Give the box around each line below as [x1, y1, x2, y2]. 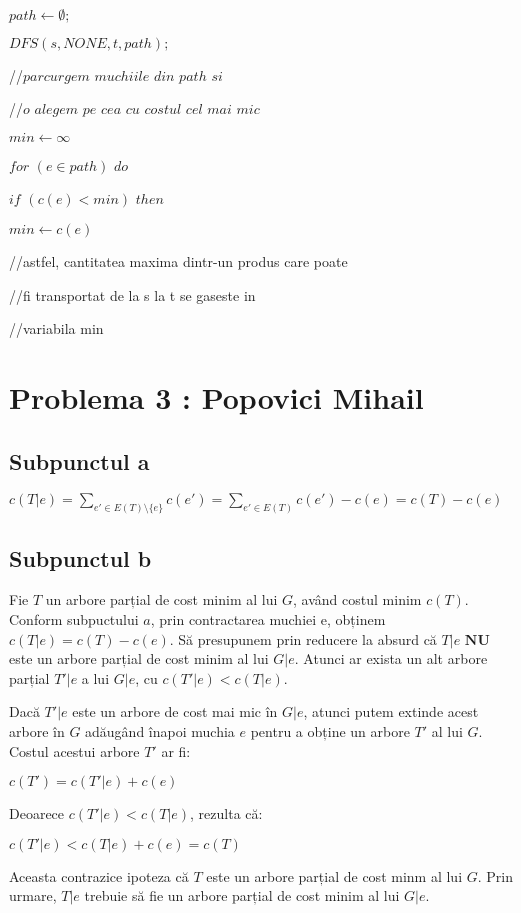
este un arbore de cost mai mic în [72, 701, 278, 722]
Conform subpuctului [9, 608, 139, 629]
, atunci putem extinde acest [303, 701, 479, 722]
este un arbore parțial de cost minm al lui [206, 865, 463, 886]
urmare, [9, 885, 57, 906]
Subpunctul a [9, 445, 150, 476]
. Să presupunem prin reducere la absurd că [169, 628, 437, 649]
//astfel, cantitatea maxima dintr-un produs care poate [9, 250, 348, 271]
